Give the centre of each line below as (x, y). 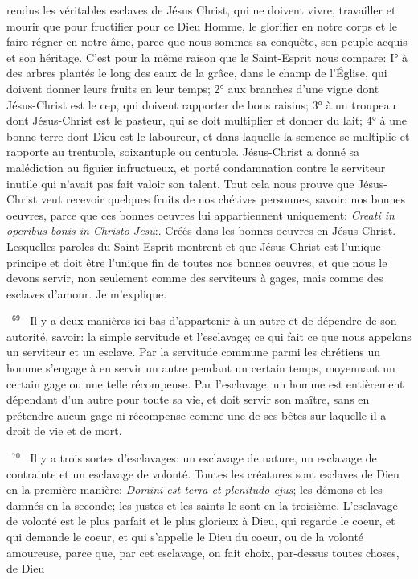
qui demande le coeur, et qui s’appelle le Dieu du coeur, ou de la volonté (185, 536)
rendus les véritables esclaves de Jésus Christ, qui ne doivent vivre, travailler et (201, 10)
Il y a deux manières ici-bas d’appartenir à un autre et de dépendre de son (213, 320)
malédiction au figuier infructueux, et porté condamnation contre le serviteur (196, 167)
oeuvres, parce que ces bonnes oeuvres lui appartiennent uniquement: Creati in (201, 214)
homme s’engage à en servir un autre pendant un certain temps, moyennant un (201, 368)
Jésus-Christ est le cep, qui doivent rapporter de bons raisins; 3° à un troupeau (201, 104)
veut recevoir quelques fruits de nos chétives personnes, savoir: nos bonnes (223, 199)
